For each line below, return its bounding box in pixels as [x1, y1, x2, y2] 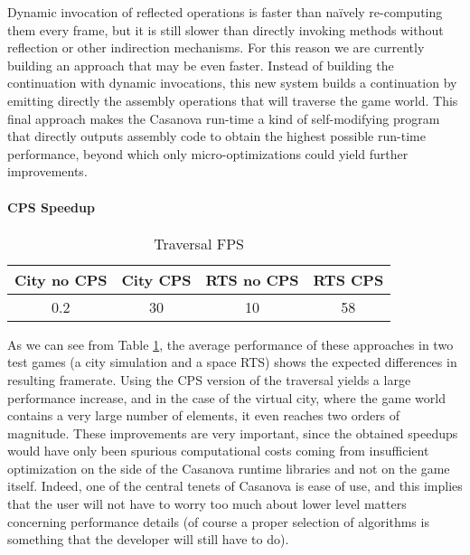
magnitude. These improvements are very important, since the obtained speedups [7, 423, 458, 442]
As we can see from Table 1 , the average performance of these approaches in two [7, 334, 454, 353]
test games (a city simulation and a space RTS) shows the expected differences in [7, 353, 457, 372]
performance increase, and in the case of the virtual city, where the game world [7, 388, 446, 407]
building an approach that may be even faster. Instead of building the [7, 55, 394, 74]
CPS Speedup [7, 197, 95, 216]
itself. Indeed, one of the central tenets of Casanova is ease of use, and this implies [7, 476, 463, 495]
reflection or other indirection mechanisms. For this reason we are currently [7, 38, 425, 57]
